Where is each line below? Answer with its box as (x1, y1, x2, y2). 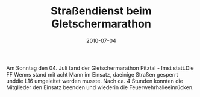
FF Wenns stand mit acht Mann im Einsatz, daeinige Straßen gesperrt (6, 70, 178, 78)
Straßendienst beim (51, 4, 152, 18)
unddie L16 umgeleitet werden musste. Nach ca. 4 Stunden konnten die (6, 77, 184, 84)
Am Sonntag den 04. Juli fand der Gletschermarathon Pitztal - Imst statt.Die (6, 64, 194, 72)
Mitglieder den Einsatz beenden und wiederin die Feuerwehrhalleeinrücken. (6, 83, 194, 91)
